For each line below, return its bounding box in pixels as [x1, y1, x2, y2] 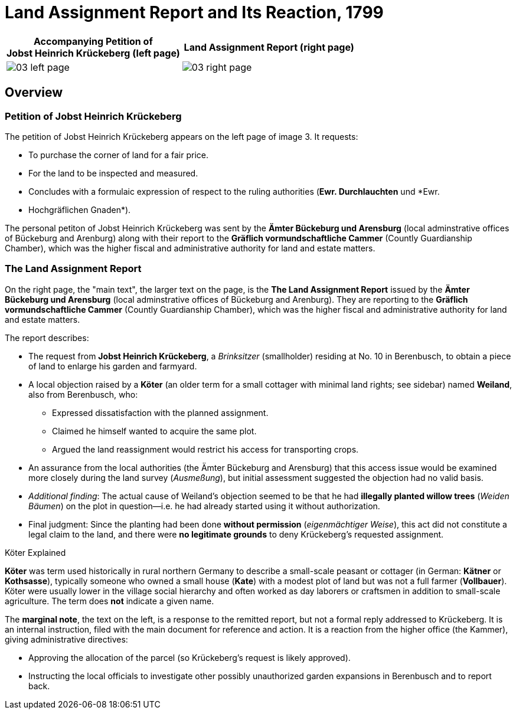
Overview [5, 85, 63, 100]
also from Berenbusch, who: [28, 389, 138, 399]
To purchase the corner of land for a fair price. [28, 149, 208, 160]
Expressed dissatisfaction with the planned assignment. [52, 407, 269, 418]
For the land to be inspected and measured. [28, 168, 198, 178]
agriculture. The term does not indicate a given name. [5, 595, 214, 606]
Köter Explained [5, 547, 66, 558]
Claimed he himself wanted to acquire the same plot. [52, 425, 257, 436]
